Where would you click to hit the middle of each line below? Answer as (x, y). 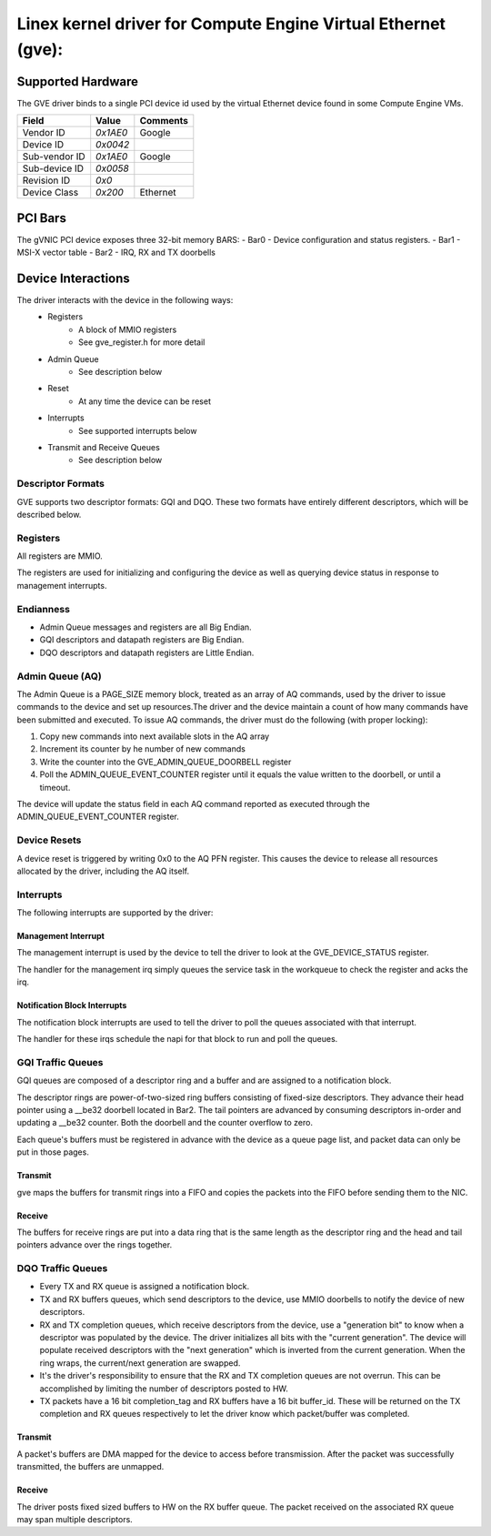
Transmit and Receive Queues (104, 447)
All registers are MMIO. (60, 556)
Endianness (43, 609)
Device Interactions (74, 278)
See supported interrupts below (138, 430)
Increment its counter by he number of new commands (142, 749)
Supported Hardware (78, 81)
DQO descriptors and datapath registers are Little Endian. (147, 652)
